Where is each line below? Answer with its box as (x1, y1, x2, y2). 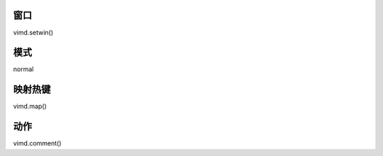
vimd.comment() (13, 139, 62, 148)
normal (13, 65, 34, 73)
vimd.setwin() (13, 28, 53, 37)
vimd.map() (13, 102, 48, 111)
